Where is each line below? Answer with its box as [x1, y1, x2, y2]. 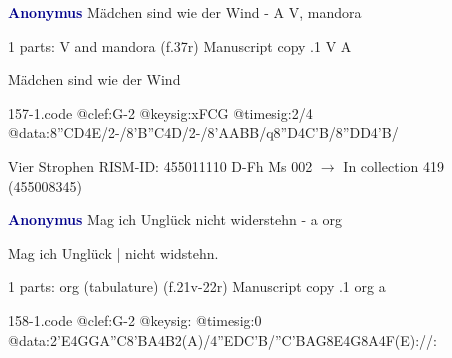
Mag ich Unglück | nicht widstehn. [8, 242, 219, 263]
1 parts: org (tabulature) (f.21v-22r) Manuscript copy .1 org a [8, 276, 386, 297]
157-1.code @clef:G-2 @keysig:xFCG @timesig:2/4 [8, 102, 313, 123]
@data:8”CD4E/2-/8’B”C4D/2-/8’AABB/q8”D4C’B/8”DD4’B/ [8, 122, 399, 143]
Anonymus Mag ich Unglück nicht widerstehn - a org [8, 209, 342, 230]
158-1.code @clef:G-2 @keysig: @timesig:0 [8, 309, 262, 330]
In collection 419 [343, 155, 445, 176]
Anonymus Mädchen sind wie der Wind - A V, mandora [8, 2, 362, 22]
